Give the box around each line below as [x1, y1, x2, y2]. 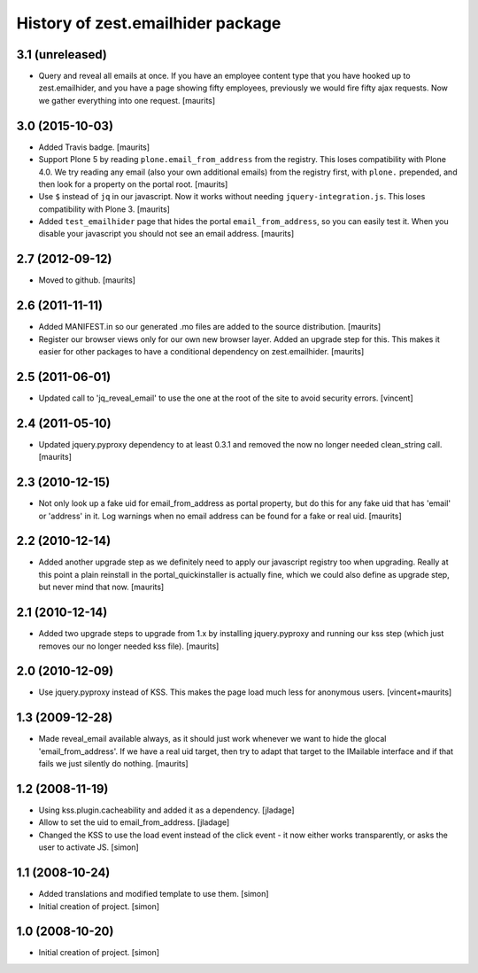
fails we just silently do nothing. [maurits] [38, 759, 189, 769]
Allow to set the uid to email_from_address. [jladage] [38, 817, 230, 828]
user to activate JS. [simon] [38, 842, 139, 852]
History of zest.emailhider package [16, 13, 281, 33]
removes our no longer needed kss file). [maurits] [38, 641, 220, 651]
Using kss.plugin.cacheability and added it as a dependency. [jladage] [38, 805, 296, 815]
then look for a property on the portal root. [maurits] [38, 178, 228, 190]
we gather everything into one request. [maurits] [38, 95, 216, 105]
